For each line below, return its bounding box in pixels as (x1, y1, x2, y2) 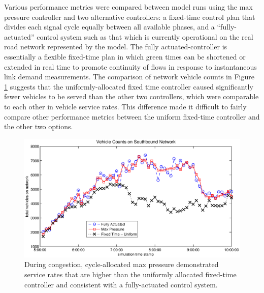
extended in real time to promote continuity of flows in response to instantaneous (4, 61, 257, 72)
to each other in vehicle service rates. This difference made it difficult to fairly (4, 101, 247, 111)
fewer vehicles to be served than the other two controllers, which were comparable (4, 91, 259, 102)
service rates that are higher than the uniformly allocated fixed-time (24, 269, 237, 280)
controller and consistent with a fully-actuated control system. (24, 279, 218, 289)
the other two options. (4, 121, 73, 132)
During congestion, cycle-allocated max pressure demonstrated (24, 259, 219, 270)
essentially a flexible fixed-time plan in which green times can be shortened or (4, 51, 246, 62)
